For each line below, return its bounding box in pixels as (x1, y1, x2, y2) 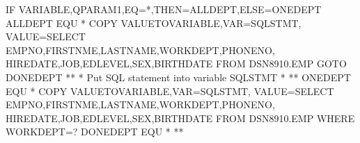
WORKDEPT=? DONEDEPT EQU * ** (6, 124, 184, 139)
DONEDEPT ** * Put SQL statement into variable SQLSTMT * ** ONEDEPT (6, 69, 351, 84)
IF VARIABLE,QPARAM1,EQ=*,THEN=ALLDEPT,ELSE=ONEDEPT (6, 2, 322, 16)
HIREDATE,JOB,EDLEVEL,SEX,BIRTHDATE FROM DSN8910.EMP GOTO (6, 56, 347, 71)
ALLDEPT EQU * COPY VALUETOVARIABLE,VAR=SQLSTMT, (6, 15, 302, 30)
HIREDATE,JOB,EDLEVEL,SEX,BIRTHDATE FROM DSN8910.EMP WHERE (6, 110, 355, 125)
